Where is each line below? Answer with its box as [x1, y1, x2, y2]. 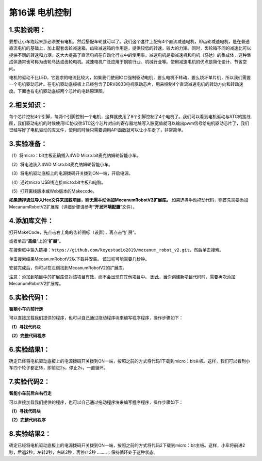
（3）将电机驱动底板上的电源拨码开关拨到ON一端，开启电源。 [9, 170, 133, 176]
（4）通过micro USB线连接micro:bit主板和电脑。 [9, 179, 106, 185]
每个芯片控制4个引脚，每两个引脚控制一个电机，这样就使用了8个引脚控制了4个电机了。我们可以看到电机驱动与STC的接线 [9, 113, 251, 119]
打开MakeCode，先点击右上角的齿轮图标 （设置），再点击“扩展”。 [9, 229, 139, 235]
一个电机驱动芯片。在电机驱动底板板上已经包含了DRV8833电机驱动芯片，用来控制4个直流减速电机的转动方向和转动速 [9, 81, 244, 87]
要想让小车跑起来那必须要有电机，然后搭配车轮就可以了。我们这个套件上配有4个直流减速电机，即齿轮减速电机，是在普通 [9, 39, 250, 45]
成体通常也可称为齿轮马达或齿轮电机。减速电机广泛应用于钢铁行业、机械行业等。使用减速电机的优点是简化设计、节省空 [9, 59, 247, 65]
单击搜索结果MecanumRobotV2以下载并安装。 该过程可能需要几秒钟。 [9, 256, 150, 262]
